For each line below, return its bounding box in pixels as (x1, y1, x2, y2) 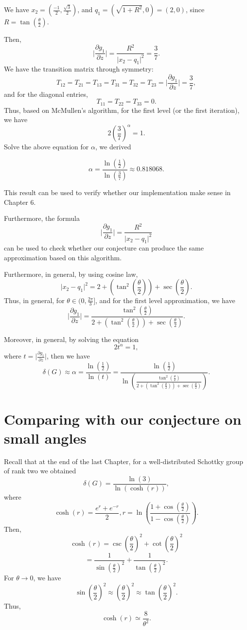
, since (185, 4, 205, 14)
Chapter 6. (4, 197, 36, 207)
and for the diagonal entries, (4, 89, 88, 99)
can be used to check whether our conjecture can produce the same (4, 243, 204, 253)
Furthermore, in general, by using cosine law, (4, 269, 138, 279)
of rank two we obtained (4, 466, 76, 476)
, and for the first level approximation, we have (95, 295, 235, 306)
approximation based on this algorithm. (4, 252, 122, 262)
